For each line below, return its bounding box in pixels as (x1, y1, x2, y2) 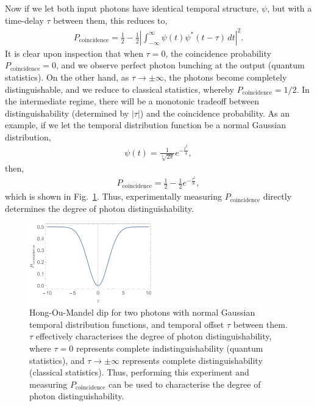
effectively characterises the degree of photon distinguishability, (35, 330, 272, 343)
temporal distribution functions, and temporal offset (29, 317, 224, 330)
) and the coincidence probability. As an (140, 106, 290, 119)
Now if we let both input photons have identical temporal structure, (5, 2, 259, 14)
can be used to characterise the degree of (108, 377, 261, 390)
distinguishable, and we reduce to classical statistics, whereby (5, 82, 234, 95)
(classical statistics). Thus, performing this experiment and (29, 366, 249, 379)
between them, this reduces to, (53, 13, 168, 26)
